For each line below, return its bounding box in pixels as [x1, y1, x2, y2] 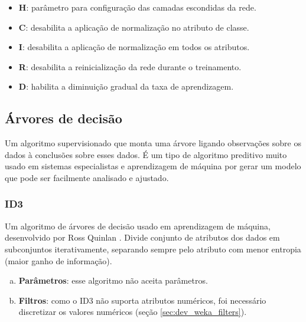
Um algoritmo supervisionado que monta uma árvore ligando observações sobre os [5, 137, 301, 149]
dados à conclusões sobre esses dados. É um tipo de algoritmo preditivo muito [5, 148, 287, 160]
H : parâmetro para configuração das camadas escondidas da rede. [18, 1, 256, 13]
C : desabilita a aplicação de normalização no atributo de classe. [18, 21, 249, 33]
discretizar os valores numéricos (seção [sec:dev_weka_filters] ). [18, 305, 247, 318]
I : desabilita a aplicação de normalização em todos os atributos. [18, 41, 250, 53]
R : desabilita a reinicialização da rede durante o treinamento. [18, 60, 242, 73]
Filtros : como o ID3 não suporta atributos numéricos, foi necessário [18, 294, 266, 306]
